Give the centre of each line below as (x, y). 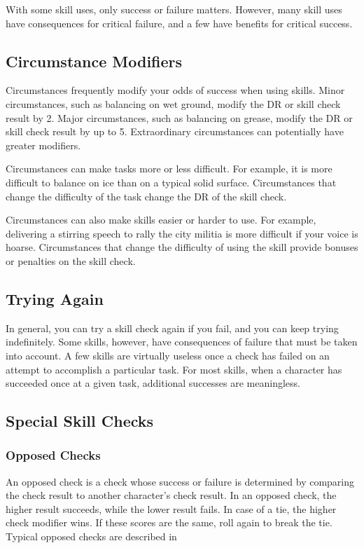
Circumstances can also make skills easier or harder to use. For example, (161, 220)
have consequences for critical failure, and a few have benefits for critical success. (179, 23)
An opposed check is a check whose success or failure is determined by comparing (180, 481)
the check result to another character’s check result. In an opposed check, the (171, 495)
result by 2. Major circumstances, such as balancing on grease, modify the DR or (179, 117)
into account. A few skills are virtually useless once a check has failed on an (168, 355)
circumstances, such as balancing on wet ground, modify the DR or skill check (173, 103)
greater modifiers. (43, 145)
